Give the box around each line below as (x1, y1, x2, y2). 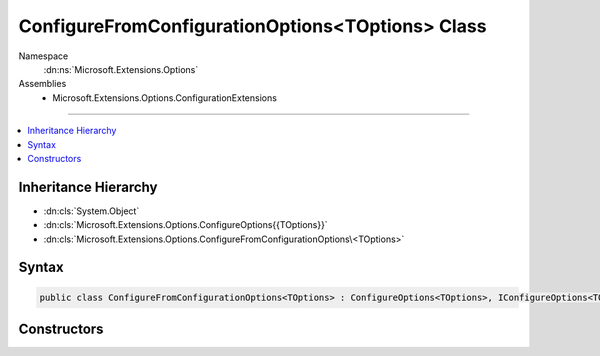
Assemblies (18, 78, 67, 90)
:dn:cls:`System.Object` (43, 205, 140, 217)
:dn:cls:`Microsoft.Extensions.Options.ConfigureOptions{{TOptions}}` (43, 219, 329, 231)
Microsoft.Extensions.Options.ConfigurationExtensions (52, 91, 277, 104)
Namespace (18, 50, 69, 62)
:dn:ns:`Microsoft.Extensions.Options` (43, 63, 199, 75)
